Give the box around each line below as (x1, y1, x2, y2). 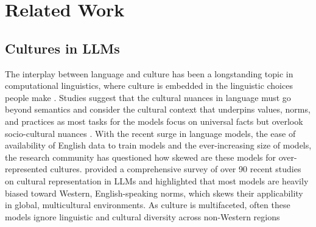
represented (5, 162, 47, 175)
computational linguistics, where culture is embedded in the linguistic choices (5, 79, 293, 92)
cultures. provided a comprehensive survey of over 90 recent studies (50, 162, 301, 175)
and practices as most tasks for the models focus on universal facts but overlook (5, 114, 303, 127)
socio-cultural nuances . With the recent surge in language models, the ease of (5, 127, 296, 139)
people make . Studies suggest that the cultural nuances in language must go (5, 91, 291, 103)
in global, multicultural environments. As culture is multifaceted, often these (5, 198, 290, 211)
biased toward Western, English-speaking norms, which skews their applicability (5, 186, 303, 199)
